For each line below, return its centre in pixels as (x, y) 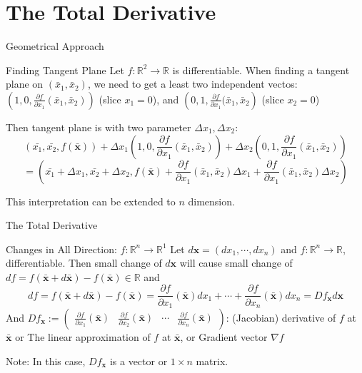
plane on (25, 84)
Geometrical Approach (55, 46)
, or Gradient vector (224, 336)
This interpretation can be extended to (91, 201)
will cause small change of (236, 263)
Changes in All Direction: (61, 249)
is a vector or (139, 361)
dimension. (211, 201)
